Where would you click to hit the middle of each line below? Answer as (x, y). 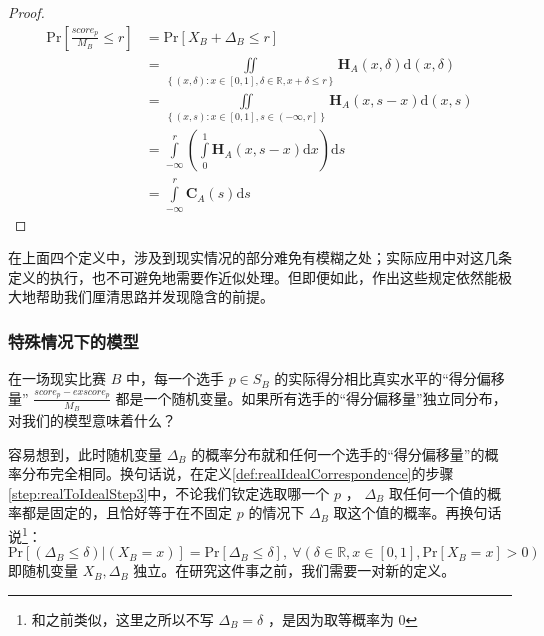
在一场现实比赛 (57, 378)
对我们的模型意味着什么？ (92, 420)
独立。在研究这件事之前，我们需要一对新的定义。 (294, 570)
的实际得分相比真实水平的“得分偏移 (389, 378)
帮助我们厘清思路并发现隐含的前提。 (154, 296)
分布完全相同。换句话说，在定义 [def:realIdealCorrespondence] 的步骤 (237, 473)
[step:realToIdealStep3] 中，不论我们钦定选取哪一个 (169, 492)
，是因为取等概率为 (330, 618)
